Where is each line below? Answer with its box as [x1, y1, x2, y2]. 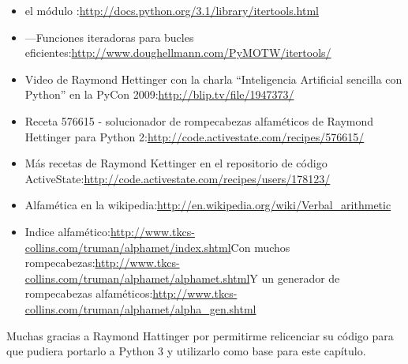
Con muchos [230, 238, 290, 255]
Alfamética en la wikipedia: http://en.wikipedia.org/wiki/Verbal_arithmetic [24, 197, 391, 213]
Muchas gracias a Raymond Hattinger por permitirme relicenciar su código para [6, 327, 394, 343]
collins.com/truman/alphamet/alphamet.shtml [24, 269, 250, 286]
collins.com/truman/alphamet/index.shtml [24, 238, 231, 255]
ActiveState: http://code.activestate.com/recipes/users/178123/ [24, 170, 331, 186]
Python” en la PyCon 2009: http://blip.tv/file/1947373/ [24, 86, 294, 103]
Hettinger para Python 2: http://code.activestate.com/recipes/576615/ [24, 128, 365, 144]
